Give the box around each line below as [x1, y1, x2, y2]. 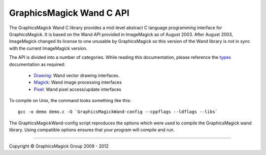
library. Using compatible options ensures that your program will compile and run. [9, 127, 175, 133]
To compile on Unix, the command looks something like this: [9, 98, 132, 104]
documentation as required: [9, 61, 66, 67]
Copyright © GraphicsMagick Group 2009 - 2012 [9, 143, 109, 149]
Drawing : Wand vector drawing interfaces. [33, 72, 120, 78]
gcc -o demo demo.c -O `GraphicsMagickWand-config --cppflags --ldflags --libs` [18, 109, 218, 115]
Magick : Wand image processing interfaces [33, 79, 122, 85]
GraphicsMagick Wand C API [9, 7, 130, 18]
